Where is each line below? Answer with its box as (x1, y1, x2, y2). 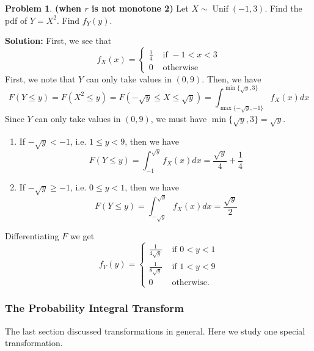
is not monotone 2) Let (92, 2, 189, 14)
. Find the (265, 2, 302, 14)
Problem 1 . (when (5, 2, 82, 14)
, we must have (150, 112, 207, 125)
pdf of (5, 13, 27, 26)
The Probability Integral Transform (5, 300, 184, 316)
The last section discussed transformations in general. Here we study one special (5, 324, 305, 337)
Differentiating (5, 230, 59, 242)
